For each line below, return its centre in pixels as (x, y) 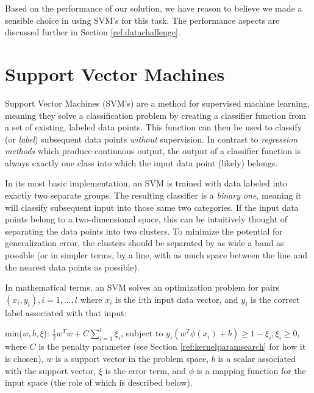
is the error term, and (146, 370)
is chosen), (24, 358)
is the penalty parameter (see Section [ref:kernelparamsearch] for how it (172, 346)
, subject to (142, 333)
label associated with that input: (66, 312)
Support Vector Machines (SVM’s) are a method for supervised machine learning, (157, 103)
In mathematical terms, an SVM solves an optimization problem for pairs (142, 287)
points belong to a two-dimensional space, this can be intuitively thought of (146, 219)
